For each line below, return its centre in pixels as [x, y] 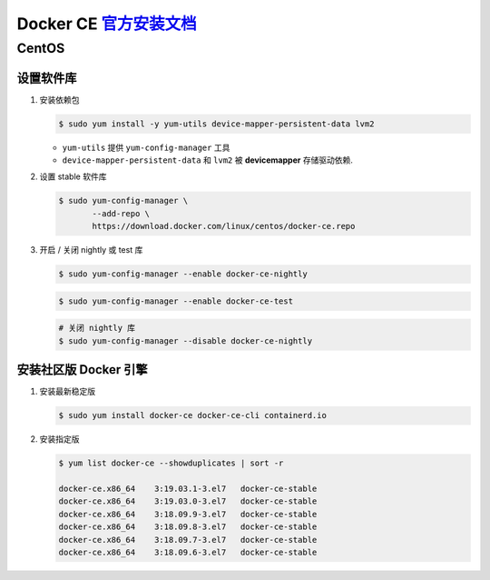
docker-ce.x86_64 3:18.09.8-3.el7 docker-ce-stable [188, 527]
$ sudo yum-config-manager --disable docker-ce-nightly [186, 340]
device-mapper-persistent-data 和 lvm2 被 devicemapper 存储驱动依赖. [208, 160]
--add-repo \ [121, 213]
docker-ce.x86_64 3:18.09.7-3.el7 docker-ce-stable [188, 540]
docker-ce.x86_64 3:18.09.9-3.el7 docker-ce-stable [188, 514]
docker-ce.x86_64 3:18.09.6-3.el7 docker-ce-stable [188, 552]
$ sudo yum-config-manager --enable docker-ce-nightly [183, 274]
